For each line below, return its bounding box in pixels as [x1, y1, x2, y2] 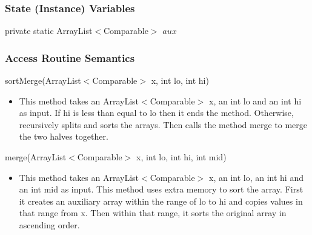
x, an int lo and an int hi [208, 94, 302, 107]
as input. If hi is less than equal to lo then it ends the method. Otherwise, [19, 106, 294, 119]
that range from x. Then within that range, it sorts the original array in [19, 206, 287, 219]
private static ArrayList [5, 24, 93, 37]
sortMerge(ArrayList [5, 74, 81, 87]
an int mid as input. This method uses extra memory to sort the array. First [19, 183, 304, 196]
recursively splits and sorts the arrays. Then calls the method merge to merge [19, 118, 307, 131]
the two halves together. [19, 130, 108, 143]
